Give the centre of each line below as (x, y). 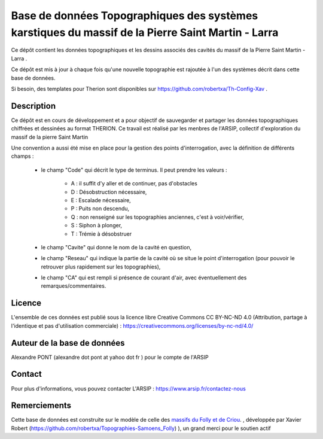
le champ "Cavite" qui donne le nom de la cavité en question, (116, 247)
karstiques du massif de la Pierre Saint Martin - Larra (145, 32)
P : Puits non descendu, (100, 209)
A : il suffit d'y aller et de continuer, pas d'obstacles (134, 184)
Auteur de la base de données (68, 343)
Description (33, 106)
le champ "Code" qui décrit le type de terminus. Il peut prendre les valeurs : (134, 170)
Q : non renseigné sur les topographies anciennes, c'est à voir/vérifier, (158, 217)
